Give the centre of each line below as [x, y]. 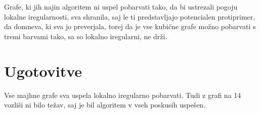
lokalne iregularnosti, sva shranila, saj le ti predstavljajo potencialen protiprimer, [130, 16]
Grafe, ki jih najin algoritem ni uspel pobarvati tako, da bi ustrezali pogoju [121, 7]
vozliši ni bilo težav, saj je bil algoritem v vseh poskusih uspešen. [105, 105]
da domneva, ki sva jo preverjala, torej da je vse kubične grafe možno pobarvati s [130, 26]
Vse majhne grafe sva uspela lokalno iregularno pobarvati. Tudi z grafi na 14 [123, 95]
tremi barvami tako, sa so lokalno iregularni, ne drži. [86, 36]
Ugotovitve [43, 71]
